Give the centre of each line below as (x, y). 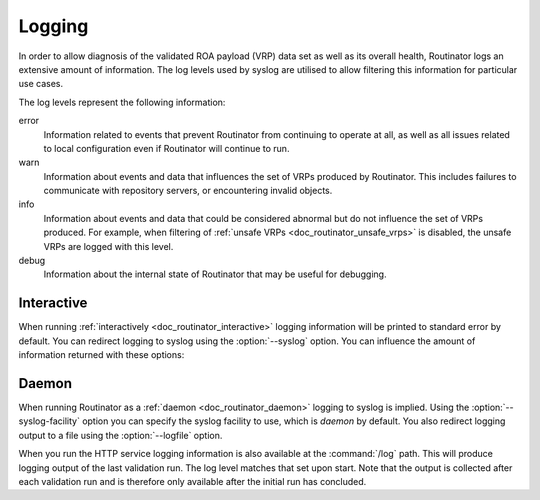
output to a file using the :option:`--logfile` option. (120, 435)
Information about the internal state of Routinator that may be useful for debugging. (215, 274)
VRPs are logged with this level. (108, 246)
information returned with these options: (101, 355)
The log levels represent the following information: (122, 102)
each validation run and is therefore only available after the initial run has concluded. (192, 481)
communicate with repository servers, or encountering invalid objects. (188, 191)
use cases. (41, 84)
